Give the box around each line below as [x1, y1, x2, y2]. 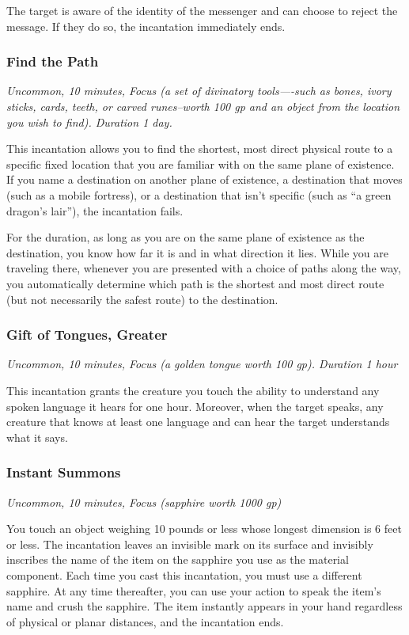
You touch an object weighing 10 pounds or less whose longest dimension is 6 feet [6, 520, 402, 537]
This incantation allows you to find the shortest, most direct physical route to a [6, 140, 393, 157]
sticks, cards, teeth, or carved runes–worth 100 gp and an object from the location [6, 98, 400, 114]
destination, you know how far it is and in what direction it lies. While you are [6, 244, 388, 260]
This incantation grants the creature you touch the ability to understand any [6, 382, 380, 398]
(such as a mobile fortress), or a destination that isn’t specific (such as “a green [6, 186, 392, 203]
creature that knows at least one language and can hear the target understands [6, 413, 390, 430]
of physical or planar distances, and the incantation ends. [6, 613, 284, 629]
